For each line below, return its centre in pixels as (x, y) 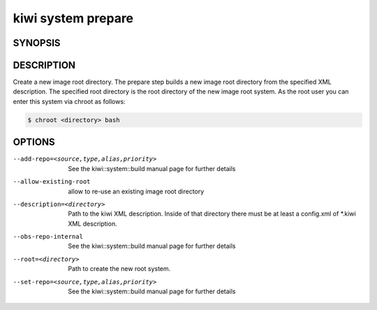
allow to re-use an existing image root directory (136, 191)
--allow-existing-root (52, 182)
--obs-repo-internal (48, 237)
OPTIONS (34, 142)
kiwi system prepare (73, 18)
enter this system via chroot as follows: (69, 101)
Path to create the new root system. (119, 269)
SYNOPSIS (37, 43)
